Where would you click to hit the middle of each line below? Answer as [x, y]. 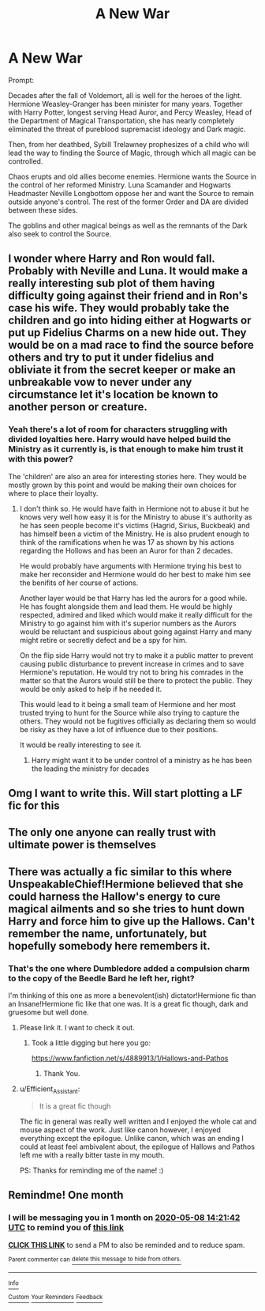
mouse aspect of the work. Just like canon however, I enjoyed [120, 1130]
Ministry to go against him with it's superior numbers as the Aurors [128, 623]
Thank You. [62, 1074]
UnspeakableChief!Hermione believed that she [126, 884]
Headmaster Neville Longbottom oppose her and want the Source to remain [131, 193]
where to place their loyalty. [53, 493]
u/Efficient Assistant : [50, 1090]
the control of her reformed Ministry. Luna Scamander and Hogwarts [119, 185]
